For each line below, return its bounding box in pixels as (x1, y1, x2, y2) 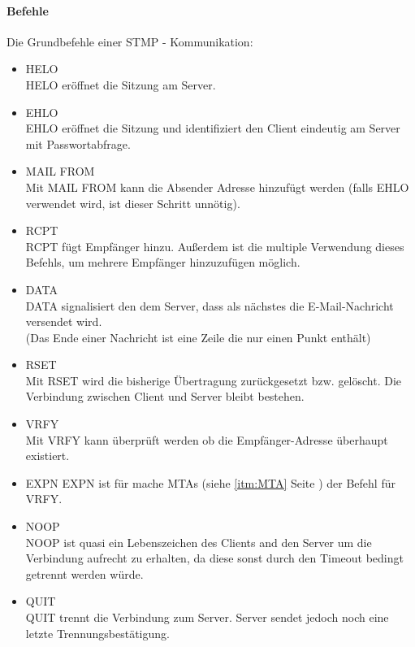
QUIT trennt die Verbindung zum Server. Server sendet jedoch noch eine (25, 609, 389, 626)
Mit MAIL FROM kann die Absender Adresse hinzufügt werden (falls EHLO (25, 178, 409, 195)
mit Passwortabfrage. (25, 135, 131, 152)
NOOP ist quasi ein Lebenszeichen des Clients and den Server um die (25, 533, 372, 550)
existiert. (25, 447, 70, 464)
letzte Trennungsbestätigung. (25, 624, 170, 641)
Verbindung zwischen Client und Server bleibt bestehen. (25, 388, 305, 405)
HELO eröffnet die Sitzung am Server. (25, 76, 216, 93)
